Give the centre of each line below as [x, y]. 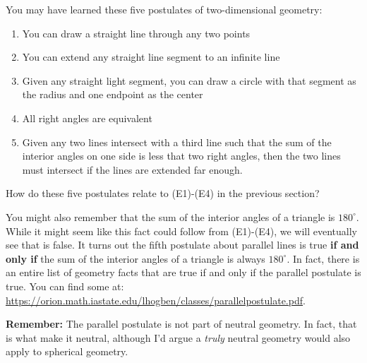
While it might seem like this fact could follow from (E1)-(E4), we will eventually [181, 231]
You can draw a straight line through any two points [136, 33]
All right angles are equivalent [87, 118]
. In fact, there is [323, 258]
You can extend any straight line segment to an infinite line [151, 57]
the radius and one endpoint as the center [113, 94]
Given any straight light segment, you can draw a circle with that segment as [189, 80]
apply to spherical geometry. [67, 351]
